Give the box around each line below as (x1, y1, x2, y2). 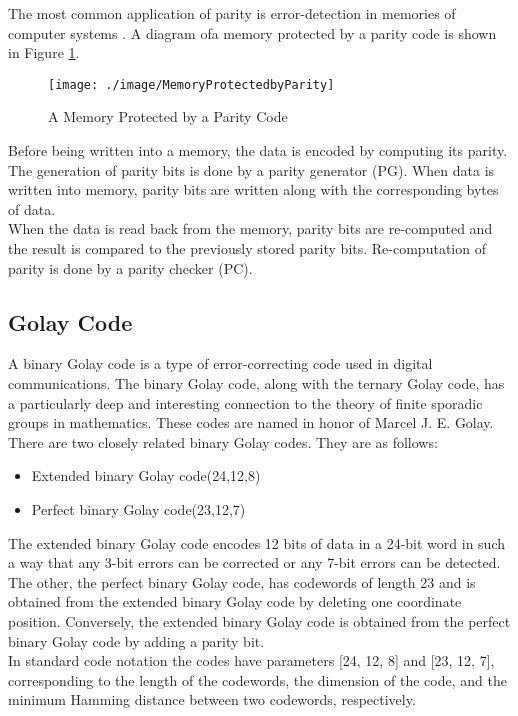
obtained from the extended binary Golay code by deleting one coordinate (8, 591, 462, 612)
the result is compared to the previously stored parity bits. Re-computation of (8, 238, 486, 258)
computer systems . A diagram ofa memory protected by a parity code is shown (8, 22, 497, 43)
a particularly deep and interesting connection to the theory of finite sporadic (8, 392, 483, 413)
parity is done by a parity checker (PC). (8, 257, 253, 278)
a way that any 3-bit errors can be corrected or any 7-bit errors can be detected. (8, 552, 501, 573)
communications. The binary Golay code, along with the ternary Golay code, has (8, 372, 505, 393)
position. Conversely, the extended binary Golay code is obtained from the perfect (8, 610, 511, 631)
